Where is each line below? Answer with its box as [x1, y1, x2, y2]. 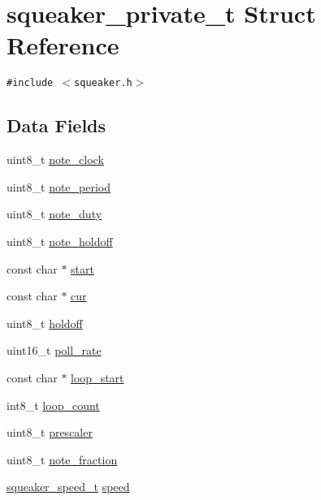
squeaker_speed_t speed [7, 478, 130, 495]
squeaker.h [74, 77, 132, 89]
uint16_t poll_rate [7, 342, 102, 359]
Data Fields [7, 113, 106, 138]
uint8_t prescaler [7, 424, 93, 441]
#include [7, 77, 54, 89]
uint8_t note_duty [7, 205, 102, 222]
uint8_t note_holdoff [7, 232, 113, 249]
